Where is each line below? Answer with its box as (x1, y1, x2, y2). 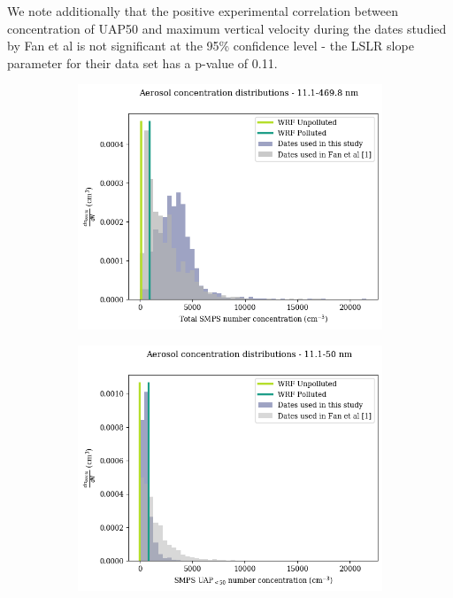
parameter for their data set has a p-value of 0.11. (7, 53, 278, 72)
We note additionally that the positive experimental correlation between (7, 2, 398, 19)
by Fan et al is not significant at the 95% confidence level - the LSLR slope (7, 36, 414, 55)
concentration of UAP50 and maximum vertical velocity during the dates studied (7, 19, 447, 37)
